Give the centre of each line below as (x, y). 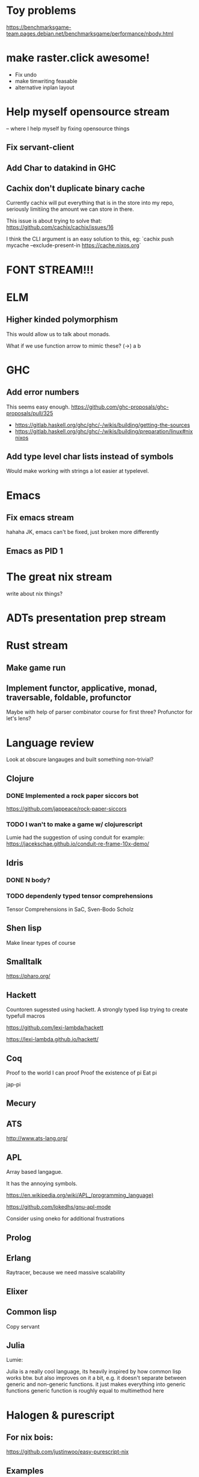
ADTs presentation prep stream (86, 618)
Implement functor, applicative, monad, (82, 688)
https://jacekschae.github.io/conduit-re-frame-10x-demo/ (78, 844)
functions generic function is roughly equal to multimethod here (85, 1391)
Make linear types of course (41, 942)
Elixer (17, 1291)
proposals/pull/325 (30, 413)
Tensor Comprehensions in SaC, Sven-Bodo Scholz (70, 909)
